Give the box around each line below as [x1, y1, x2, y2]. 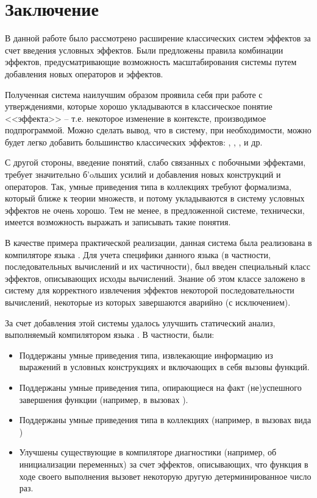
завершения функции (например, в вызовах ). [19, 393, 188, 405]
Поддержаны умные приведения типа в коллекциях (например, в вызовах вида [19, 413, 312, 426]
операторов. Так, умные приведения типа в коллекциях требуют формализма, [5, 180, 291, 192]
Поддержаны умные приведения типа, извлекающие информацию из [19, 348, 273, 361]
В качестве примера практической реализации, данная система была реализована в [5, 236, 312, 249]
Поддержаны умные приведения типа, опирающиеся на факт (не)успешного [19, 381, 302, 393]
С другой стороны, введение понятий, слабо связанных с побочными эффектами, [5, 156, 306, 169]
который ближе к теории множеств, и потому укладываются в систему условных [5, 192, 305, 205]
